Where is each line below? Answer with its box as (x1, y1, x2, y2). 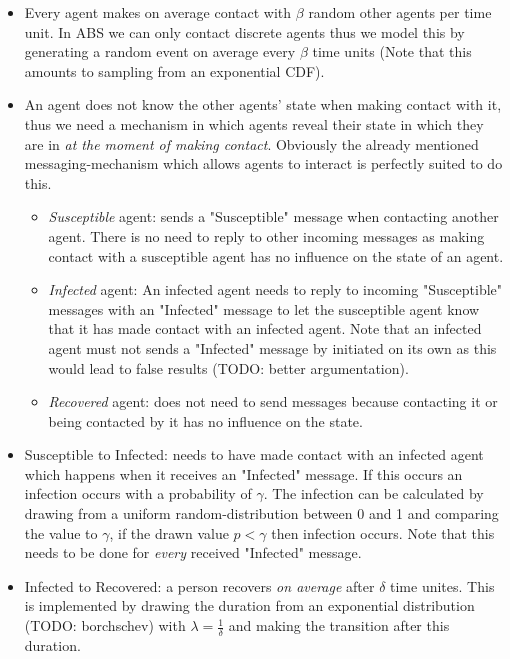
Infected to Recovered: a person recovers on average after (24, 575, 375, 596)
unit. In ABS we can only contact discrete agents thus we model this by (24, 21, 465, 42)
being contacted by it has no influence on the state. (48, 410, 363, 431)
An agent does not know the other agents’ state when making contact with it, (24, 94, 502, 115)
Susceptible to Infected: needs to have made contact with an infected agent (24, 444, 484, 465)
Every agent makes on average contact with (24, 2, 292, 22)
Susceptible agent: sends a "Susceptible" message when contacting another (48, 206, 499, 227)
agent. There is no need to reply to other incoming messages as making (48, 225, 485, 246)
